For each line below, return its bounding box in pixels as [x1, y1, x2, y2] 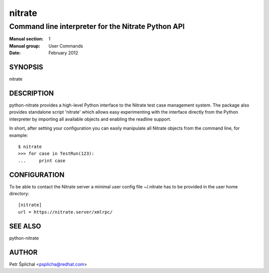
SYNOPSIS [9, 63, 43, 71]
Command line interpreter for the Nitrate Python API [9, 22, 185, 31]
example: [9, 132, 28, 138]
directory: [9, 191, 29, 197]
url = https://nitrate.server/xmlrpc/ [18, 209, 113, 215]
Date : [9, 50, 21, 56]
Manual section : [9, 36, 44, 42]
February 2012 [48, 50, 78, 56]
